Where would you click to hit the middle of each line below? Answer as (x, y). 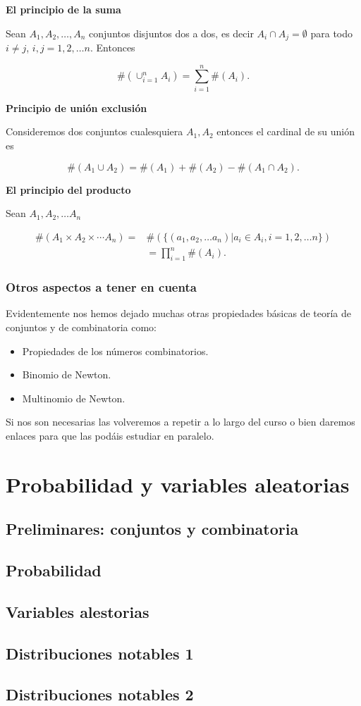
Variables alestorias (78, 611)
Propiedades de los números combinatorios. (115, 351)
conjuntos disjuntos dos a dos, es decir (171, 33)
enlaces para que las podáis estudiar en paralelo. (110, 435)
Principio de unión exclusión (77, 107)
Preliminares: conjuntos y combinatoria (152, 529)
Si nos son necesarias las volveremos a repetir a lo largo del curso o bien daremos (180, 422)
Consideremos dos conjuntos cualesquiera (94, 131)
